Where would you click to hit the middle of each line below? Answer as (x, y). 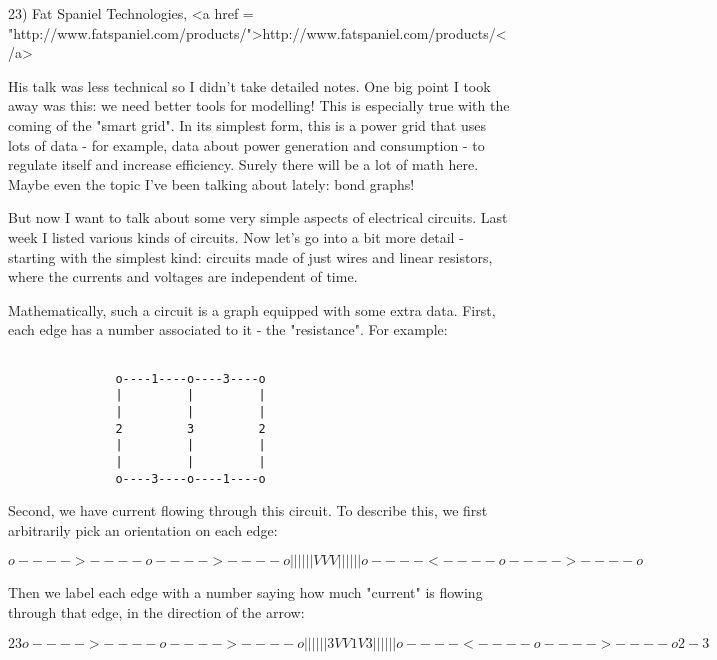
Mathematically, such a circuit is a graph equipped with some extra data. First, (252, 309)
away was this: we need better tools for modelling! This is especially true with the (259, 105)
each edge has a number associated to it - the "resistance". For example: (228, 329)
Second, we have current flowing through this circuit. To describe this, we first (248, 510)
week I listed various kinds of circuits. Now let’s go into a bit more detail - (236, 236)
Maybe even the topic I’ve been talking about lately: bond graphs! (211, 183)
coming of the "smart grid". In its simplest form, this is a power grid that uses (247, 124)
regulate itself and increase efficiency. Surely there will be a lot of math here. (243, 164)
